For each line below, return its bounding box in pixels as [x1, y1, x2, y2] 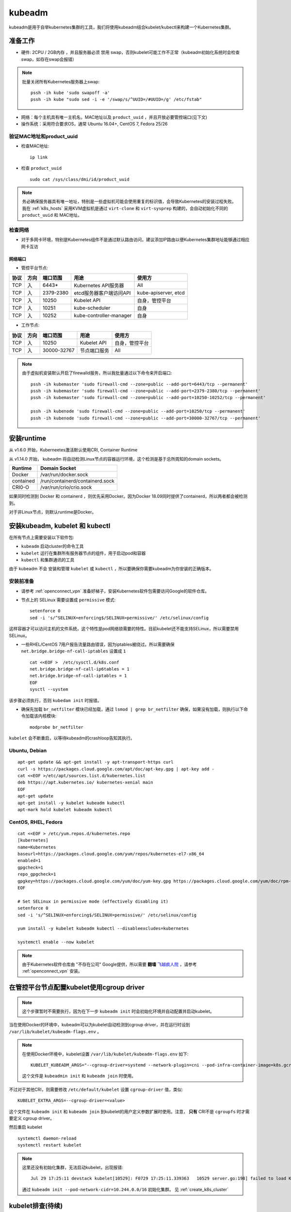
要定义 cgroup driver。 [9, 1115, 55, 1121]
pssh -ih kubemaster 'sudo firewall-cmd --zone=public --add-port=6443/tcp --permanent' [31, 381, 248, 387]
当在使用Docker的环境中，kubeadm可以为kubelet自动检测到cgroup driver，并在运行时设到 [9, 1022, 190, 1028]
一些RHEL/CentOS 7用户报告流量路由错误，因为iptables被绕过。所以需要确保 [21, 641, 175, 647]
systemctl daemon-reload [17, 1135, 77, 1141]
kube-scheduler [74, 304, 111, 311]
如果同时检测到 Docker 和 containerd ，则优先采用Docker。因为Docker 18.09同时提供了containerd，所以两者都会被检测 [9, 494, 248, 499]
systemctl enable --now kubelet [17, 940, 95, 945]
